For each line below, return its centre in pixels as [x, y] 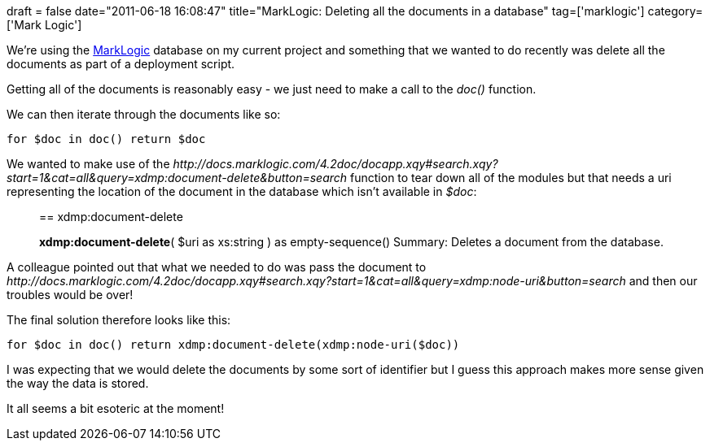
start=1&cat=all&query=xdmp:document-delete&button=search [177, 178]
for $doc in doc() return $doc [106, 139]
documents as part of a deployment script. [121, 64]
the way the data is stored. [78, 383]
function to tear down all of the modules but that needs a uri [511, 178]
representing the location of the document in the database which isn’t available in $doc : [242, 191]
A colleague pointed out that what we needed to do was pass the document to [217, 267]
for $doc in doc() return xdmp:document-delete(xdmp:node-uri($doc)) [233, 345]
